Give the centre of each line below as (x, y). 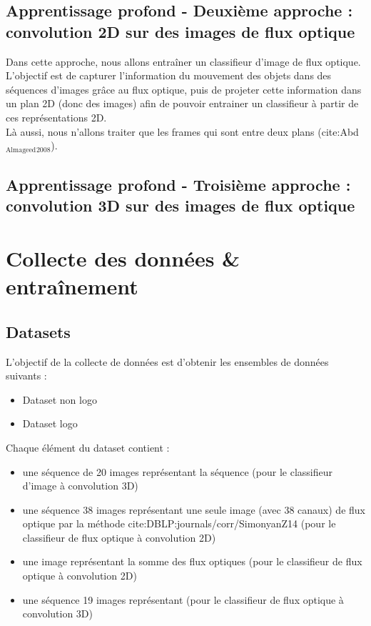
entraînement (72, 286)
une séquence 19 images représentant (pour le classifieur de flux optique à (183, 599)
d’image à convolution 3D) (80, 486)
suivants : (26, 376)
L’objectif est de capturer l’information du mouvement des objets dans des (169, 75)
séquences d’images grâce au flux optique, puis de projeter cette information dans (184, 89)
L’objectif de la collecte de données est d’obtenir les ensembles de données (167, 361)
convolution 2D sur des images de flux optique (181, 31)
